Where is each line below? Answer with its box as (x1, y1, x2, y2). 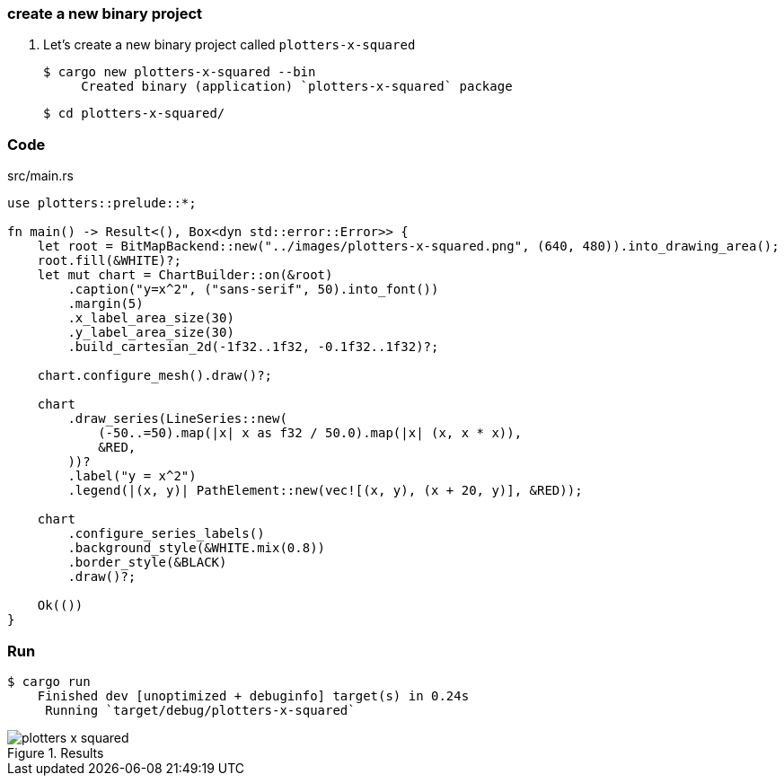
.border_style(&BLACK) (67, 555, 227, 570)
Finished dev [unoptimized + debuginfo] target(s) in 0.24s (37, 688, 470, 703)
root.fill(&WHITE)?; (37, 253, 181, 268)
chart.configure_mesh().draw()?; (37, 368, 273, 383)
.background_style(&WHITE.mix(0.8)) (67, 541, 326, 556)
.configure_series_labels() (67, 526, 265, 541)
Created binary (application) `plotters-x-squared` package (81, 79, 513, 94)
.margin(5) (67, 296, 144, 312)
